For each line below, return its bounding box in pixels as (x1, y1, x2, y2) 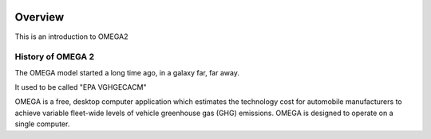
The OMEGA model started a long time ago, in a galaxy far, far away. (14, 68, 239, 77)
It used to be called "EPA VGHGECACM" (14, 83, 147, 92)
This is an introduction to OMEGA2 (14, 32, 129, 41)
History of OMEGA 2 (14, 52, 95, 63)
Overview (14, 10, 65, 24)
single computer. (14, 119, 70, 129)
